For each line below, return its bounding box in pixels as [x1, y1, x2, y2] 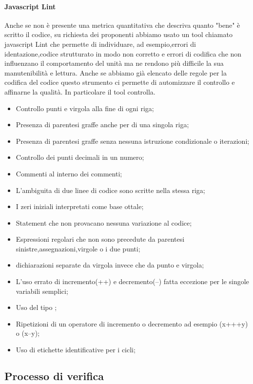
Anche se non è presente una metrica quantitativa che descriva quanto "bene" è [4, 19, 240, 30]
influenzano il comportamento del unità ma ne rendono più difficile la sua [4, 58, 224, 68]
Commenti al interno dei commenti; [16, 168, 122, 178]
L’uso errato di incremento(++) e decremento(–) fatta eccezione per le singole [16, 276, 249, 287]
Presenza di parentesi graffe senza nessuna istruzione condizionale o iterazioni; [16, 135, 250, 146]
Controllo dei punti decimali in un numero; [16, 152, 144, 162]
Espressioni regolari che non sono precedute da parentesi [16, 234, 185, 244]
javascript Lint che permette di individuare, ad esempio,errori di [4, 38, 196, 49]
